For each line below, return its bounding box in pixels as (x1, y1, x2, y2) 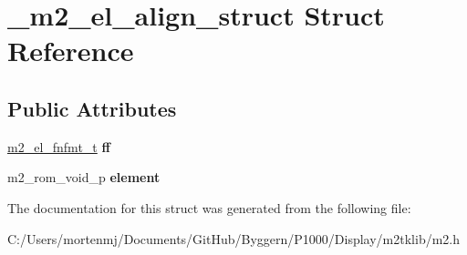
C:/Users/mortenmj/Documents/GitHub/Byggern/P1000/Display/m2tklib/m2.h (7, 229, 461, 248)
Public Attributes (7, 94, 177, 122)
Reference (7, 32, 134, 69)
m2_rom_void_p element (7, 168, 161, 187)
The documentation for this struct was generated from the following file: (7, 198, 411, 217)
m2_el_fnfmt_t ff (7, 137, 110, 156)
